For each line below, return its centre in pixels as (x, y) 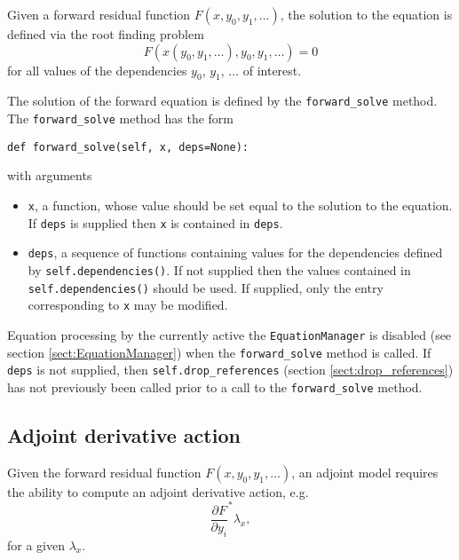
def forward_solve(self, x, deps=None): (128, 147)
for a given (36, 544)
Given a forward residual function (99, 14)
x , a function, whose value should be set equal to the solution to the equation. (240, 205)
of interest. (272, 70)
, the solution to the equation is (366, 14)
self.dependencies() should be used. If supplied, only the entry (206, 287)
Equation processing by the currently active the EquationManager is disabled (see (229, 334)
